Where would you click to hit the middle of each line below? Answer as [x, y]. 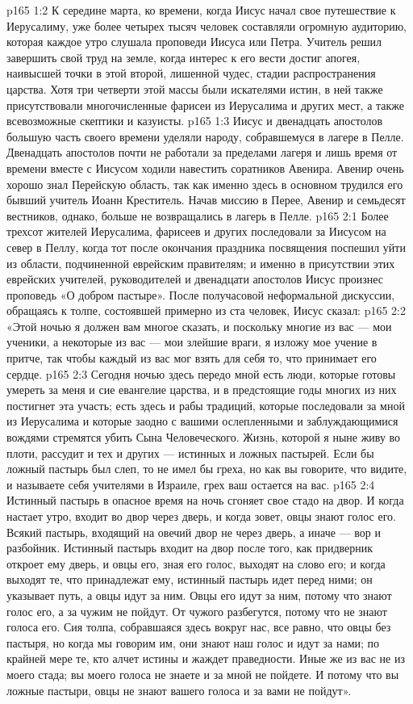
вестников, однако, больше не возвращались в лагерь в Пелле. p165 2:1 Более [198, 215]
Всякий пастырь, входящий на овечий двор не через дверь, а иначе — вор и [194, 532]
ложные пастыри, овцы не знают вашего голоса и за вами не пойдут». [179, 690]
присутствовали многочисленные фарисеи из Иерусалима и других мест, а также [206, 105]
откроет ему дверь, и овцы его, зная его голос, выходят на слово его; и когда [196, 563]
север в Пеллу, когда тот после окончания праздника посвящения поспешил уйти [206, 247]
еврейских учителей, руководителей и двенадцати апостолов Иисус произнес [195, 279]
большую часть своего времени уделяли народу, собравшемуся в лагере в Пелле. [205, 136]
